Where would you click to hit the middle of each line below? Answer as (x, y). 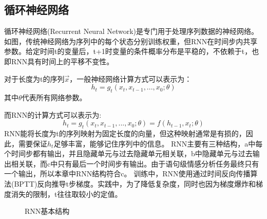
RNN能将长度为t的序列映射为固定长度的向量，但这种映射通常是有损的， (125, 133)
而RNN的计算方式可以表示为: (53, 114)
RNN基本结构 (47, 211)
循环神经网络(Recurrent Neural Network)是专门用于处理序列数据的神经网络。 (131, 31)
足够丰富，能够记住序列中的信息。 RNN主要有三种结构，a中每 (158, 143)
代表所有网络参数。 (54, 97)
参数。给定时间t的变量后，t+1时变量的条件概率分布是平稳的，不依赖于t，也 (132, 51)
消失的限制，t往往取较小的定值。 (66, 194)
